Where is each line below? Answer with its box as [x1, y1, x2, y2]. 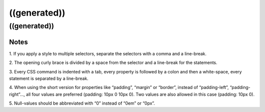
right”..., [9, 91, 26, 97]
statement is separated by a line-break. [9, 75, 88, 81]
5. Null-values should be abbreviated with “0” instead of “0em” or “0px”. [9, 100, 155, 106]
